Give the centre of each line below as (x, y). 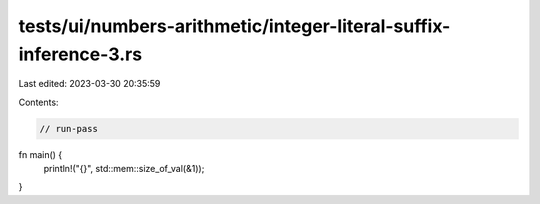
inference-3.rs (80, 54)
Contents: (38, 102)
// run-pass (69, 128)
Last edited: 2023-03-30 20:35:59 (89, 84)
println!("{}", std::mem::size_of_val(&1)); (124, 169)
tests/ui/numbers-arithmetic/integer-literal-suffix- (234, 26)
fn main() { (40, 154)
